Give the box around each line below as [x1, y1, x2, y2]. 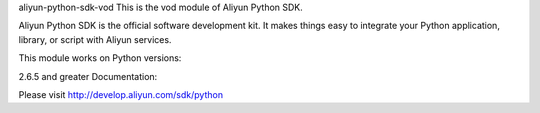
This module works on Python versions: [18, 52, 182, 64]
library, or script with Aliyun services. [18, 33, 172, 45]
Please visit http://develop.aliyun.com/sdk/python [18, 88, 224, 100]
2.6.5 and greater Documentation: [18, 70, 158, 82]
